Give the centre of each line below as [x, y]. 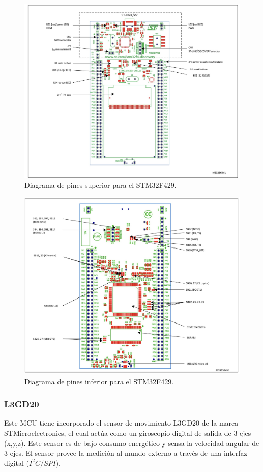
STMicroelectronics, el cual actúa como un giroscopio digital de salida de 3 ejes [128, 433]
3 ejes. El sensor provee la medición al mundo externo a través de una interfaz [126, 453]
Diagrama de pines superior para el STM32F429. [100, 185]
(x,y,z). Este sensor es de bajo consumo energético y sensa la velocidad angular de [132, 443]
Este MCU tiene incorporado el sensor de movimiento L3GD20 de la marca [121, 423]
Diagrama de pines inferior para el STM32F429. [99, 381]
